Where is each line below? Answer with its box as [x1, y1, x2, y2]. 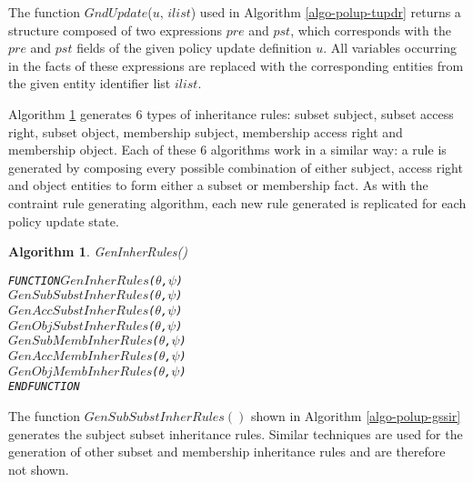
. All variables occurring [323, 38, 458, 57]
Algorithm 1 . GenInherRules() [8, 242, 187, 261]
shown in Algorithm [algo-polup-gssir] [251, 406, 461, 425]
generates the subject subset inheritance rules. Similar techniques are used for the [8, 424, 463, 443]
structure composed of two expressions [8, 20, 222, 39]
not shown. [8, 459, 69, 478]
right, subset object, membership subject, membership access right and [8, 122, 403, 141]
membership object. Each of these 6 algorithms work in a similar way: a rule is [8, 140, 447, 159]
